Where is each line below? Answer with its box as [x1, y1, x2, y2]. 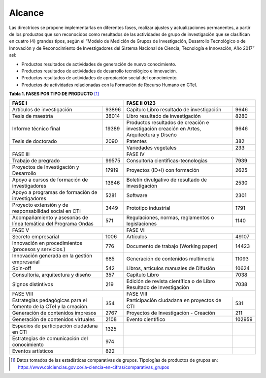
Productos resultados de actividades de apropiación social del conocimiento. [21, 75, 178, 81]
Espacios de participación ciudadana [12, 322, 98, 329]
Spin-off [12, 265, 32, 272]
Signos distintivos [12, 281, 54, 288]
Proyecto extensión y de [12, 202, 68, 209]
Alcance [9, 7, 44, 18]
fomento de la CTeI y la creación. [12, 303, 89, 310]
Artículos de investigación [12, 106, 72, 113]
